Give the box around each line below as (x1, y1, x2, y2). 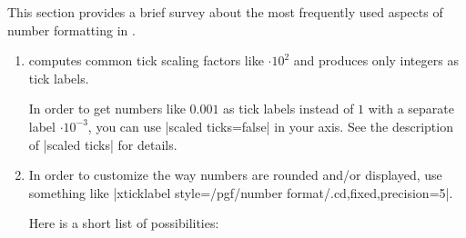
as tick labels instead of (223, 99, 354, 118)
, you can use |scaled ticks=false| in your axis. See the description (87, 116, 453, 135)
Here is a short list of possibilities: (28, 213, 219, 233)
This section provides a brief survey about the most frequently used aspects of (7, 3, 443, 21)
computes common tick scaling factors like (28, 51, 264, 70)
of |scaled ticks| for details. (28, 134, 177, 154)
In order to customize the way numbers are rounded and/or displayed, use (28, 165, 442, 184)
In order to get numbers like (28, 99, 186, 118)
